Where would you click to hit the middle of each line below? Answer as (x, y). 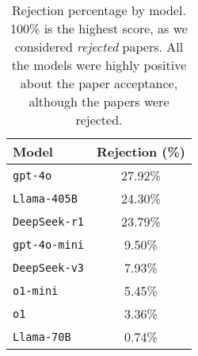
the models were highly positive (99, 65)
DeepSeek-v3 (49, 267)
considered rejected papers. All (99, 46)
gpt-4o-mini (49, 244)
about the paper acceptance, (99, 83)
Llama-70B (42, 337)
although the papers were (99, 101)
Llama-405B (45, 198)
